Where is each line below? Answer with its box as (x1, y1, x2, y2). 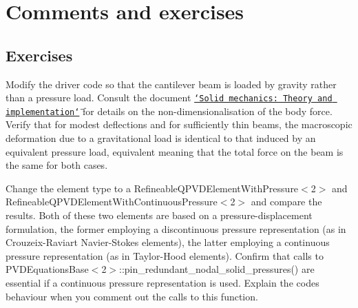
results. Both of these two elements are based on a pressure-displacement (6, 208, 313, 223)
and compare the (251, 194, 322, 209)
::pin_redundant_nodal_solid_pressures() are (119, 262, 315, 276)
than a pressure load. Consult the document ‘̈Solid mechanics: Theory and (6, 90, 333, 105)
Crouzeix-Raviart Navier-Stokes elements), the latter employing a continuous (6, 235, 330, 249)
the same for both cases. (6, 158, 108, 172)
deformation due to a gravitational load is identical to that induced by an (6, 131, 316, 145)
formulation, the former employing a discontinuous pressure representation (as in (6, 221, 346, 236)
